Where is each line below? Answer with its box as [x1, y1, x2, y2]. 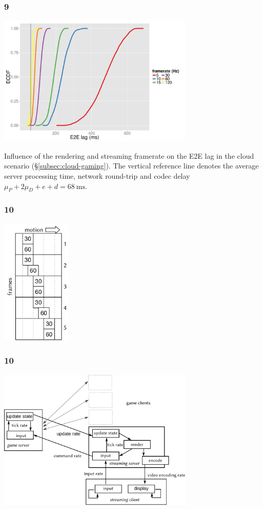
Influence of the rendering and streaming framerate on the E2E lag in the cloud [4, 150, 254, 161]
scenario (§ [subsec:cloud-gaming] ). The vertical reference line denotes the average [4, 160, 259, 171]
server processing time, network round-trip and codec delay [4, 170, 190, 181]
